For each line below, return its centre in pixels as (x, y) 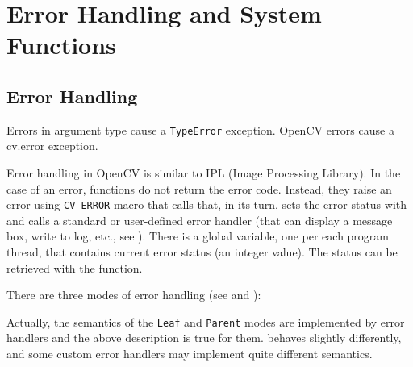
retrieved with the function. (75, 267)
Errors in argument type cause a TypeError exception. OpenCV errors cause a (200, 129)
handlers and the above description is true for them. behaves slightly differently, (204, 338)
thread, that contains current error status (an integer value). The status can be (202, 252)
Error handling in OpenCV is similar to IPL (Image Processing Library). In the (204, 173)
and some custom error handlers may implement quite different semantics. (190, 354)
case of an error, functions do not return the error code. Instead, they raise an (199, 188)
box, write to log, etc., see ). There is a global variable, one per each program (198, 236)
